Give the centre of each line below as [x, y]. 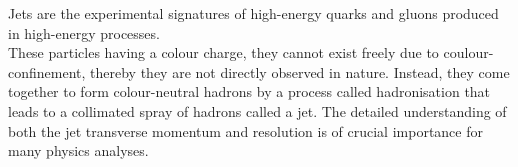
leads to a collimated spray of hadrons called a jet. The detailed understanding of [257, 110]
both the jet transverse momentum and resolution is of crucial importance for [245, 130]
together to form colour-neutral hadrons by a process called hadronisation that [249, 91]
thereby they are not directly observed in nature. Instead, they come [300, 71]
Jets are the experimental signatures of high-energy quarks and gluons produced [253, 13]
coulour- [468, 52]
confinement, [47, 71]
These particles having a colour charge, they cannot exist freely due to [223, 52]
